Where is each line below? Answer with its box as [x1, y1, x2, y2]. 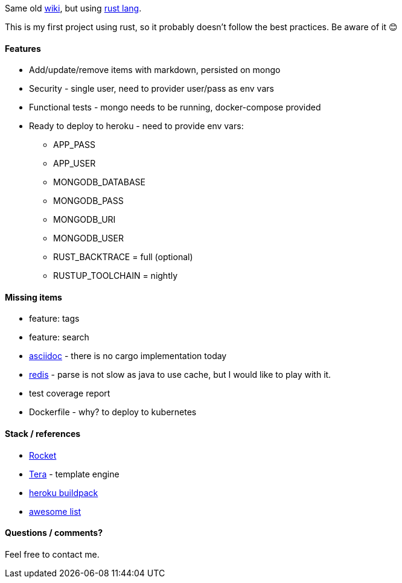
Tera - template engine [29, 468, 120, 479]
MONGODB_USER [53, 233, 124, 244]
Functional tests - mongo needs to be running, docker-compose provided [29, 102, 321, 113]
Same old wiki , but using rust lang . [5, 3, 142, 13]
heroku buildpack [29, 487, 98, 498]
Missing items [5, 291, 62, 302]
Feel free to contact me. [5, 549, 100, 559]
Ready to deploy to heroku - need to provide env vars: [29, 121, 244, 132]
